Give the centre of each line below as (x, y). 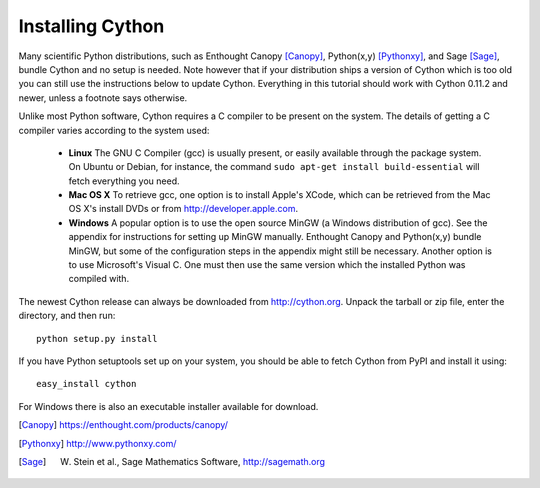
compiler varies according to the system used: (114, 130)
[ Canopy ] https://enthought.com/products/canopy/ (123, 425)
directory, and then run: (67, 316)
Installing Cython (91, 26)
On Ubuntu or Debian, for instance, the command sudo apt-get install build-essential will (274, 167)
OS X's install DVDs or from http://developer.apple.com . (183, 209)
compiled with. (99, 279)
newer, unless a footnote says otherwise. (103, 97)
